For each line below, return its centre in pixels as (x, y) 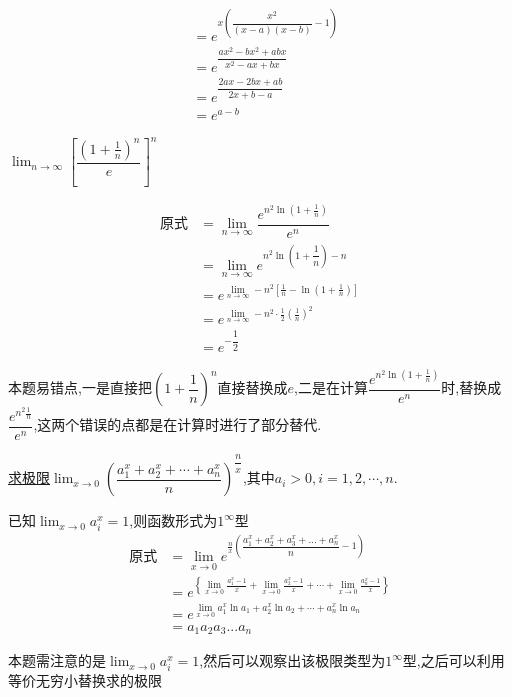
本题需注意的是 (57, 660)
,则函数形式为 (173, 520)
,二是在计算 (331, 387)
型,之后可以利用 (453, 660)
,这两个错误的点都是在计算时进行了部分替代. (177, 424)
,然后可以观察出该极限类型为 (292, 660)
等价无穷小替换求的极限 (85, 680)
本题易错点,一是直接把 (80, 387)
